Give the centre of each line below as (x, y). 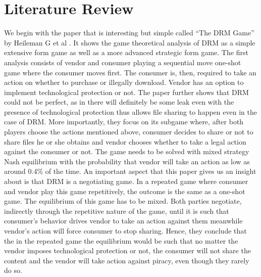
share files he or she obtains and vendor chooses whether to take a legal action (125, 141)
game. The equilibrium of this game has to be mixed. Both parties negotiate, (123, 201)
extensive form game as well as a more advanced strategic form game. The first (126, 52)
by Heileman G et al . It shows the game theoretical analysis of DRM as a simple (130, 42)
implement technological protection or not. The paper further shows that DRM (126, 92)
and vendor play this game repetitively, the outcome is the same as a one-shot (125, 191)
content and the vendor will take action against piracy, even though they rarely (127, 260)
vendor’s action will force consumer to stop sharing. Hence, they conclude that (125, 230)
